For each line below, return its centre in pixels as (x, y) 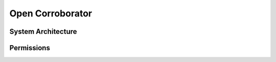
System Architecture (43, 32)
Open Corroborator (51, 13)
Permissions (30, 48)
